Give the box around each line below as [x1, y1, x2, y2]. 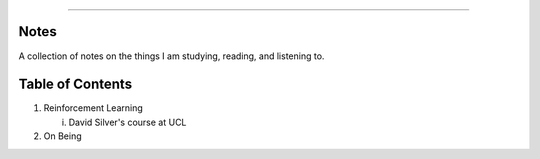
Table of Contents [18, 76, 133, 93]
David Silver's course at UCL [68, 116, 187, 128]
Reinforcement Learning [43, 102, 144, 114]
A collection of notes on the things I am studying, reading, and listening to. [18, 50, 325, 62]
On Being [43, 130, 82, 142]
